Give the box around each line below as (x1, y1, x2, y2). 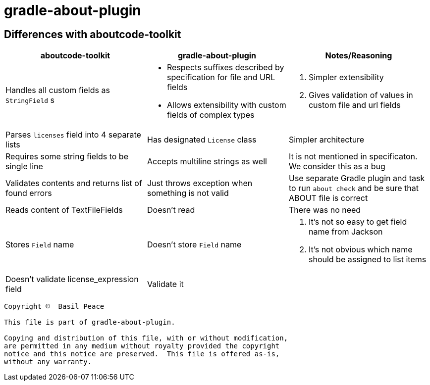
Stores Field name (5, 240, 74, 250)
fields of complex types (166, 110, 255, 120)
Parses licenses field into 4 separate (5, 130, 141, 140)
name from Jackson (308, 227, 383, 237)
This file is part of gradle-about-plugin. (4, 318, 175, 327)
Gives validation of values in (308, 90, 413, 100)
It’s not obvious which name (308, 244, 413, 255)
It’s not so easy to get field (308, 217, 407, 227)
